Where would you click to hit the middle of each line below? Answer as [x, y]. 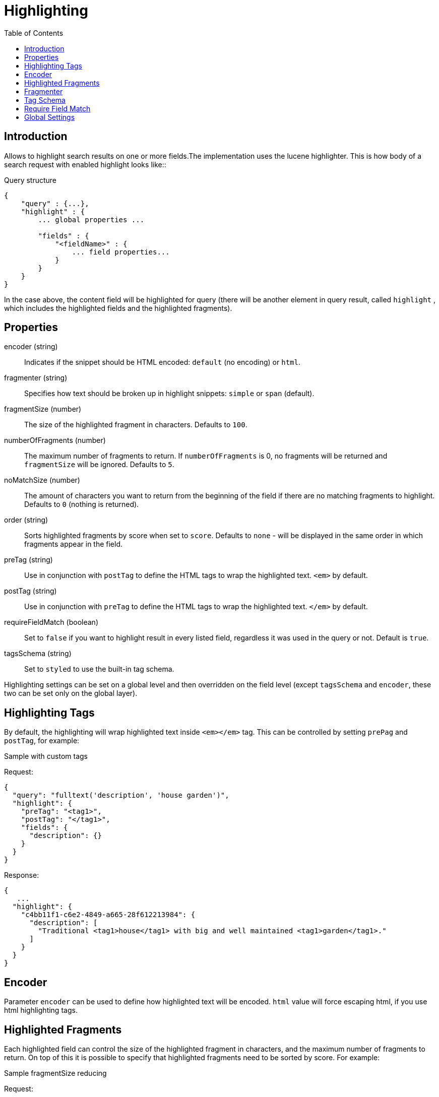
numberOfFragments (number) [55, 440]
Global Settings [50, 117]
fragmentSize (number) [43, 409]
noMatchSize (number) [42, 480]
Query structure [30, 180]
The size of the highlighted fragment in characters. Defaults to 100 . [136, 425]
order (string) [26, 520]
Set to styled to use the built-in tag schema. [99, 669]
